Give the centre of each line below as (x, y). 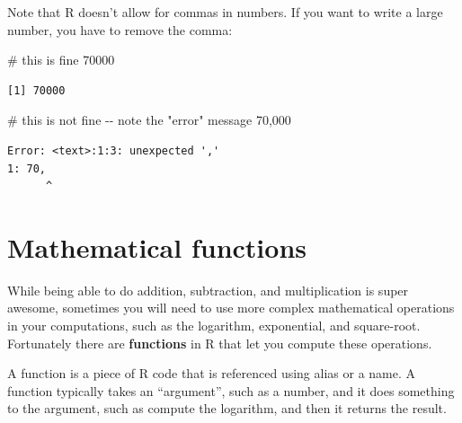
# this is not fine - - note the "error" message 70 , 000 (149, 120)
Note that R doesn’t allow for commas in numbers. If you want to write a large (225, 12)
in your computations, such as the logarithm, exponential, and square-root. (214, 326)
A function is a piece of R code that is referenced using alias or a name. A (212, 373)
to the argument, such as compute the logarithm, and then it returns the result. (227, 408)
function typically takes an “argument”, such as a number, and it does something (231, 390)
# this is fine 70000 (61, 60)
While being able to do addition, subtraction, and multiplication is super (208, 290)
